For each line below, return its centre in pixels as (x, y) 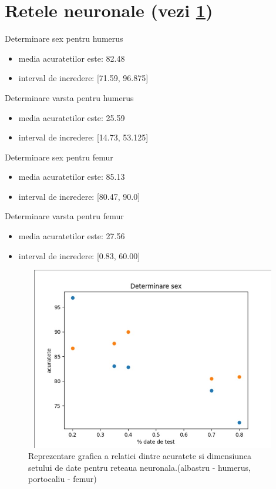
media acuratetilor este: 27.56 (72, 236)
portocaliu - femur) (63, 479)
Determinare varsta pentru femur (64, 216)
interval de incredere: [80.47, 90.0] (79, 196)
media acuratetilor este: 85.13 (72, 177)
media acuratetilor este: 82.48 (72, 58)
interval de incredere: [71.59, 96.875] (83, 78)
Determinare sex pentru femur (59, 157)
